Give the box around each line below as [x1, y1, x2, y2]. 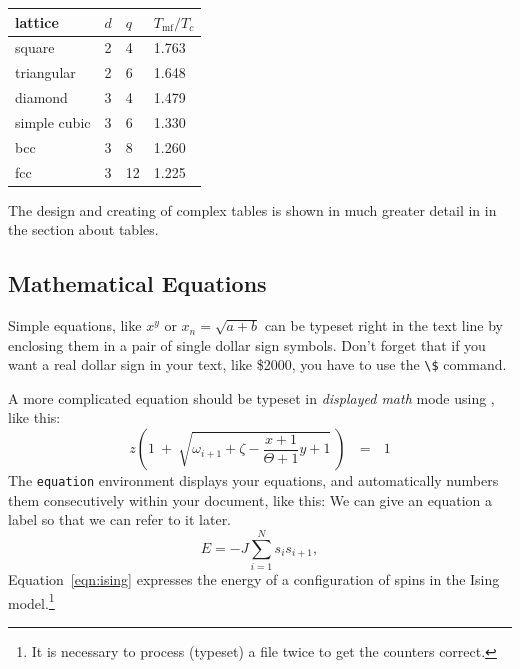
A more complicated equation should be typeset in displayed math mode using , [8, 387, 495, 408]
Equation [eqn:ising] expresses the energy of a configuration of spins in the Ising [8, 569, 500, 590]
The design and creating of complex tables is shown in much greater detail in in [8, 199, 497, 220]
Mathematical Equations [8, 268, 267, 299]
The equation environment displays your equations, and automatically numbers [8, 470, 499, 491]
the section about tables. [8, 219, 159, 240]
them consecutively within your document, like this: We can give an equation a [8, 489, 492, 510]
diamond [15, 87, 68, 108]
